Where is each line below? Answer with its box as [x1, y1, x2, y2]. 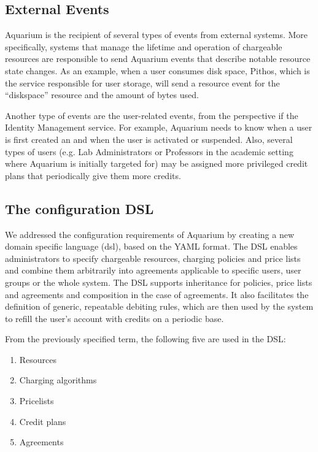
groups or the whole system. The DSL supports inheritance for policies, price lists [5, 275, 312, 288]
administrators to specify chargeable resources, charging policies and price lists [5, 251, 301, 264]
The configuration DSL [5, 199, 154, 218]
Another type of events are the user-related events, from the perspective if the [5, 109, 298, 121]
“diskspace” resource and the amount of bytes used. [5, 88, 199, 101]
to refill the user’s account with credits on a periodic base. [5, 312, 224, 324]
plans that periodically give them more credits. [5, 169, 181, 182]
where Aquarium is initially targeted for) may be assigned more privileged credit [5, 157, 308, 170]
